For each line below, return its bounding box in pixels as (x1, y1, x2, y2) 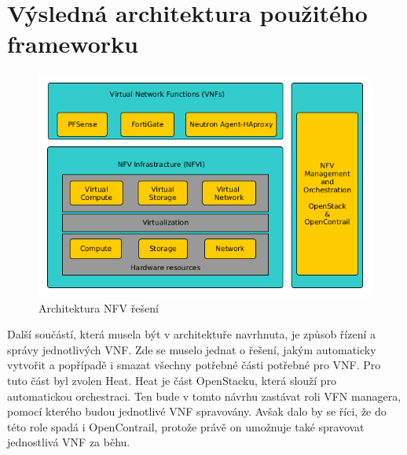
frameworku (7, 28, 138, 60)
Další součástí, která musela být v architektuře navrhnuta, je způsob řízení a (7, 326, 376, 342)
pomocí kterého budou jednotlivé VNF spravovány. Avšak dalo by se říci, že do (7, 403, 387, 420)
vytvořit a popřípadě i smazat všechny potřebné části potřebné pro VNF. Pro (7, 357, 381, 373)
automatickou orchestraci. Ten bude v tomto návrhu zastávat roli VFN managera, (7, 387, 401, 404)
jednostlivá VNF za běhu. (7, 434, 130, 450)
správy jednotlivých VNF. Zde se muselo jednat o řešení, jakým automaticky (7, 341, 376, 357)
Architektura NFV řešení (38, 299, 159, 316)
